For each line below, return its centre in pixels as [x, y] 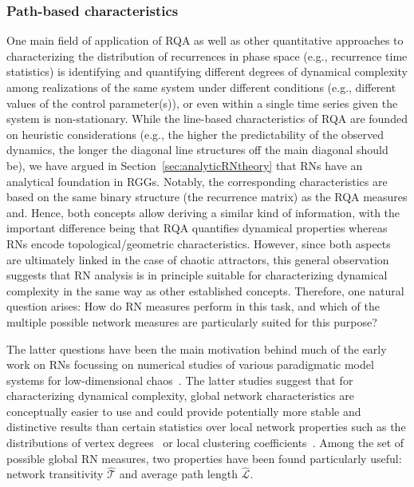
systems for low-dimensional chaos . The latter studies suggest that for [180, 380]
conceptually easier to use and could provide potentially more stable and [184, 411]
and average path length [178, 474]
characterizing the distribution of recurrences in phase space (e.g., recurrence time [207, 55]
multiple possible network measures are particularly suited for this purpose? [192, 321]
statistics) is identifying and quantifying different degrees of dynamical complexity [207, 71]
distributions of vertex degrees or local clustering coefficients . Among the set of [205, 443]
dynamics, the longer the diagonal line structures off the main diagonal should [197, 150]
